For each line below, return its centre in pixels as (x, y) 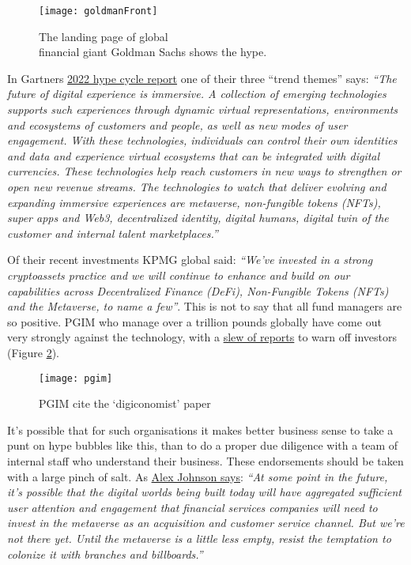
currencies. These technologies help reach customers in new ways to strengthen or (204, 171)
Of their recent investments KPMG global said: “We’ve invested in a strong (190, 260)
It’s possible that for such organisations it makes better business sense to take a (200, 429)
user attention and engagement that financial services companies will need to (192, 507)
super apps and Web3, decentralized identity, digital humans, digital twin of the (198, 218)
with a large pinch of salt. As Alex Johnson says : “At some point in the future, (198, 476)
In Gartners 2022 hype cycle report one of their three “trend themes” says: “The (202, 78)
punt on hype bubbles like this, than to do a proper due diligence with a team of (203, 445)
